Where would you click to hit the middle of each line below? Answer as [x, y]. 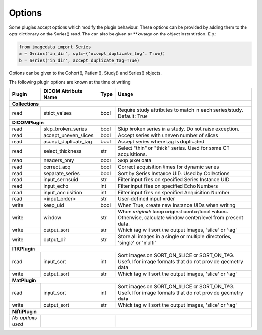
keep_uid [54, 205]
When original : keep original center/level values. [173, 212]
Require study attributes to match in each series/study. [181, 110]
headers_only [59, 160]
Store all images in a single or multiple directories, [175, 237]
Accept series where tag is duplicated [161, 142]
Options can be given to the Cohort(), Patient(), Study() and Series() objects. [85, 73]
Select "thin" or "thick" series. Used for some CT [174, 148]
